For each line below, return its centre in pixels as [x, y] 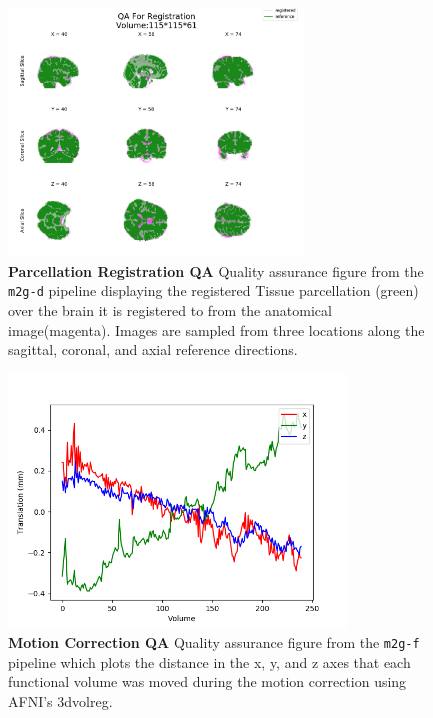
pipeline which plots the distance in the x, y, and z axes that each [209, 661]
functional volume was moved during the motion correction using [207, 681]
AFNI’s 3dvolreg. [60, 700]
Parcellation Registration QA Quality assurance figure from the [216, 270]
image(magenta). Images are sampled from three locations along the [216, 329]
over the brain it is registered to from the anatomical [170, 310]
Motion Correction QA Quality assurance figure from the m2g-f [214, 641]
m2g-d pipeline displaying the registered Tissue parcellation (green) [213, 290]
